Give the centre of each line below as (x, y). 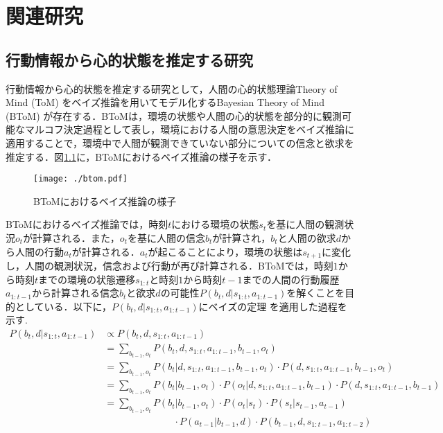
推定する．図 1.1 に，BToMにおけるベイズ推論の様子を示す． (141, 156)
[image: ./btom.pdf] (81, 179)
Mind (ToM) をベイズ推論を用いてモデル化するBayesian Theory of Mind (165, 102)
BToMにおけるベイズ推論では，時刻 (87, 224)
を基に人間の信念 (166, 237)
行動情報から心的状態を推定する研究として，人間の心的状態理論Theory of (172, 88)
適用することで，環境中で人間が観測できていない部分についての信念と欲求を (180, 142)
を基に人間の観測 (305, 224)
